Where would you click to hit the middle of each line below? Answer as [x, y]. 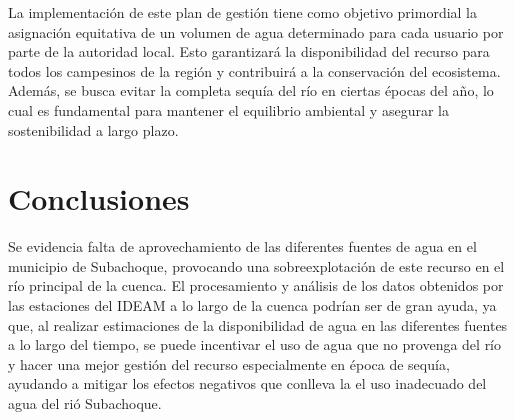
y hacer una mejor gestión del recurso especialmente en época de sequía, [229, 363]
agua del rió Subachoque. [85, 403]
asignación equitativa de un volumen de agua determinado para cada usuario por [256, 31]
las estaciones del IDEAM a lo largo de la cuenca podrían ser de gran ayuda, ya [252, 305]
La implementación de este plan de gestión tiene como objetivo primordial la [243, 12]
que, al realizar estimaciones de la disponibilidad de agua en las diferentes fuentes [258, 324]
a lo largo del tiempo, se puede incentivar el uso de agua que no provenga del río [255, 344]
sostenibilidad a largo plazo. [93, 129]
